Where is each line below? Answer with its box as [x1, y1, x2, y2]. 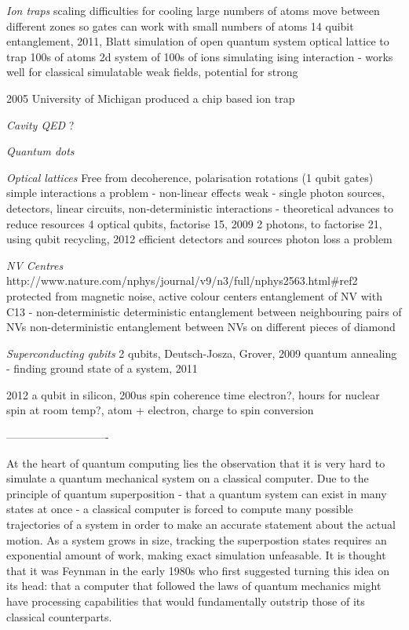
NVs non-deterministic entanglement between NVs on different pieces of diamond [6, 319, 396, 335]
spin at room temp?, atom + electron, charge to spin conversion [6, 402, 314, 418]
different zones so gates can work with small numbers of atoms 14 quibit [6, 17, 354, 34]
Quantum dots [6, 143, 75, 159]
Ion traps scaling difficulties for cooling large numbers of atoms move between [6, 2, 380, 18]
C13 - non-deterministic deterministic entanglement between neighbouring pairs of [6, 303, 402, 319]
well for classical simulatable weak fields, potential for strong [6, 64, 298, 80]
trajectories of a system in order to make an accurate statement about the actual [6, 516, 396, 533]
